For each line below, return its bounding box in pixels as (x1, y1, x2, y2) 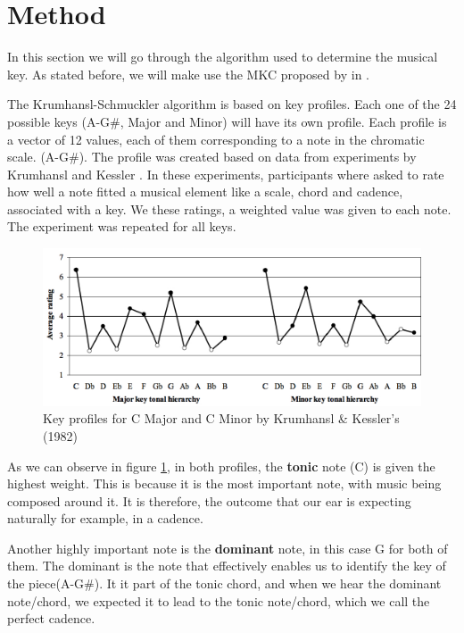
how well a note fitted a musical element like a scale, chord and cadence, (7, 182, 403, 201)
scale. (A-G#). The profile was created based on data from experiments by (7, 147, 417, 166)
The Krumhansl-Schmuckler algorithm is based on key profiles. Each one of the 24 (7, 95, 457, 113)
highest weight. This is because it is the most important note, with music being (7, 474, 442, 493)
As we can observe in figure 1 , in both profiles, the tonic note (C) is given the (7, 456, 435, 475)
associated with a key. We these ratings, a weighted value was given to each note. (7, 199, 452, 218)
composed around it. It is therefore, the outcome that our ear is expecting (7, 491, 411, 510)
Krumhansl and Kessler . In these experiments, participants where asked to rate (7, 164, 444, 183)
